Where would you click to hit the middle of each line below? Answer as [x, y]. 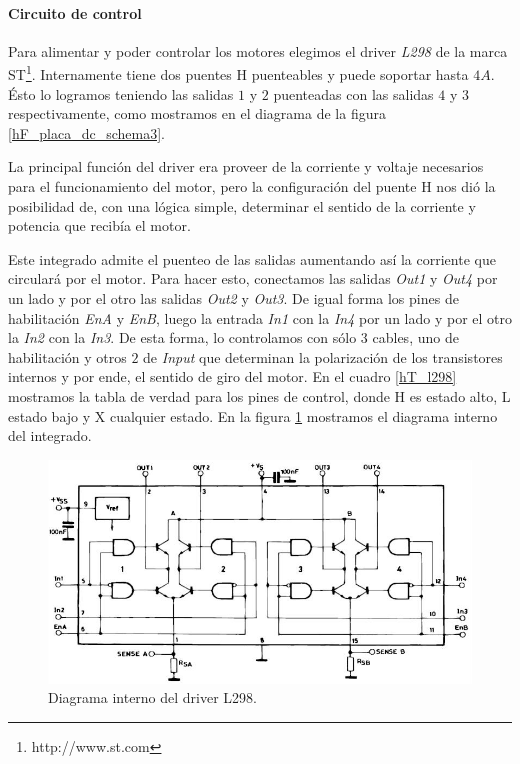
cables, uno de [415, 337]
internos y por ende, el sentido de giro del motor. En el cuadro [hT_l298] [232, 376]
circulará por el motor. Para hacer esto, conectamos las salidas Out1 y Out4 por [253, 278]
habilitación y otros [67, 356]
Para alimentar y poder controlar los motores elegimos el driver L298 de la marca [258, 50]
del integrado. [50, 435]
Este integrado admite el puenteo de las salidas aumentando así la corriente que [252, 258]
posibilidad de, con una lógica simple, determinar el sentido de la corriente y [242, 205]
